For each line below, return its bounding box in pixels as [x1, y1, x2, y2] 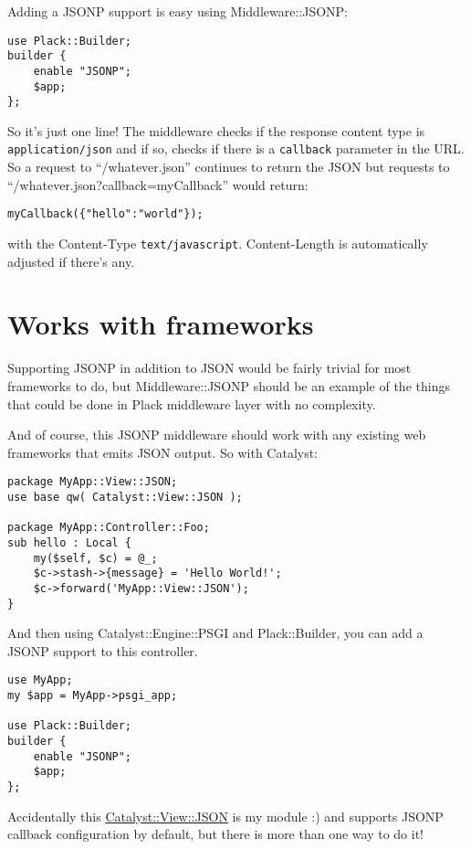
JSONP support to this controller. [7, 641, 198, 660]
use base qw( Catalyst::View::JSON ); [7, 490, 243, 504]
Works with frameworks [7, 305, 314, 343]
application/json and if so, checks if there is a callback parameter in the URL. [7, 139, 465, 158]
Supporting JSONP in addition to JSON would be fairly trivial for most [7, 358, 412, 377]
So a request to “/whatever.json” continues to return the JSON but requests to [7, 157, 450, 176]
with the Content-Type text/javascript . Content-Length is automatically [7, 233, 428, 252]
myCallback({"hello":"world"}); [7, 207, 204, 221]
